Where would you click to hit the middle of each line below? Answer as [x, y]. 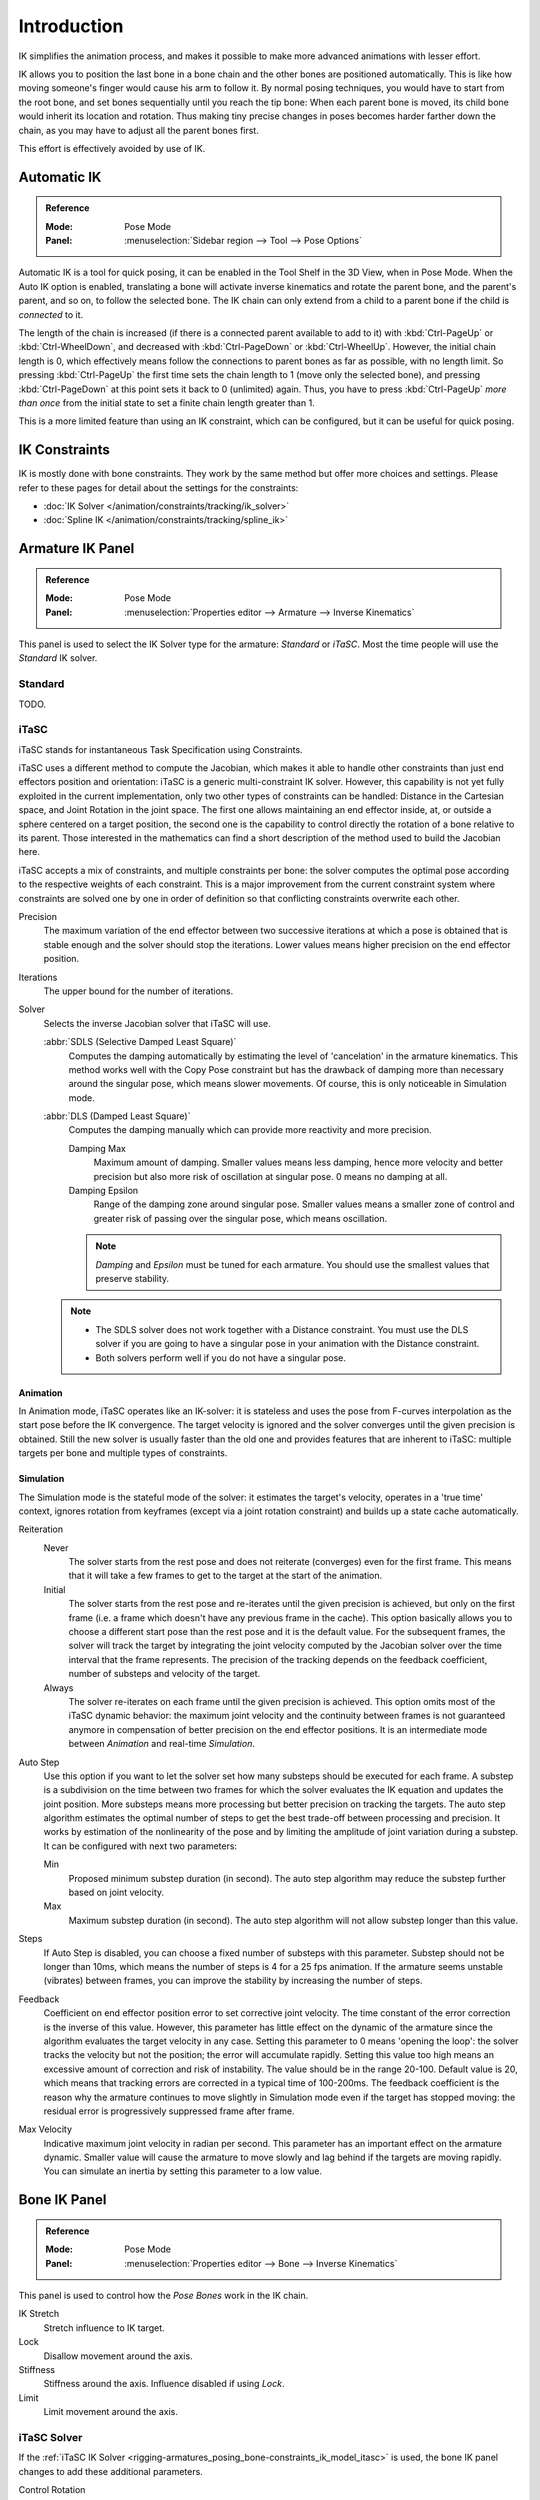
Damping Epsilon [103, 1191]
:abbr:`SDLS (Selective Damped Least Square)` [140, 1042]
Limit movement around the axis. [111, 2412]
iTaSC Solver [50, 2437]
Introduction [71, 26]
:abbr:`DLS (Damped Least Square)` [117, 1116]
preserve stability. [132, 1278]
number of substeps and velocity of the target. [164, 1674]
